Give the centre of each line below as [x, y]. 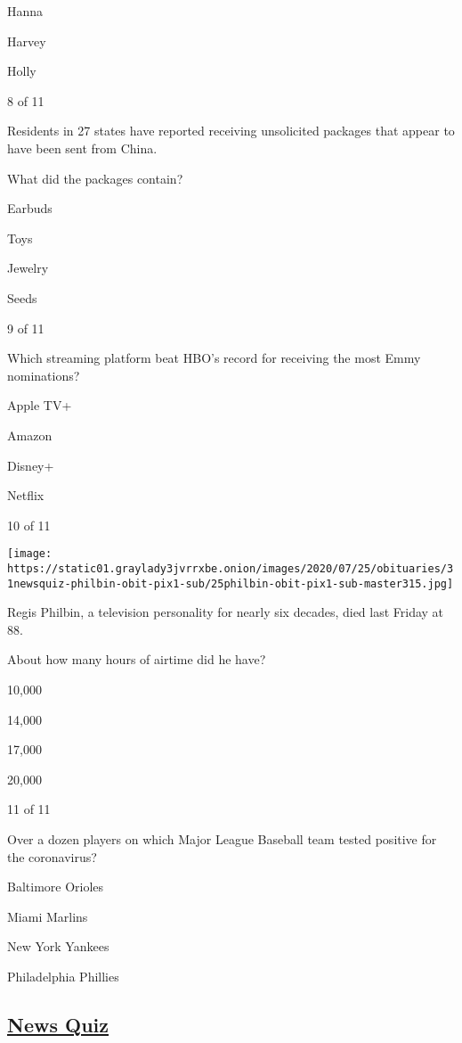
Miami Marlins [48, 916]
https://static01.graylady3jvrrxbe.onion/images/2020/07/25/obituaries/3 [231, 568]
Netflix [26, 495]
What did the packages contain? [95, 178]
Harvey [27, 41]
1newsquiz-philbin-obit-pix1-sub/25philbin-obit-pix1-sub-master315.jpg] [231, 583]
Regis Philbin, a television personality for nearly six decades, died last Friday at [226, 612]
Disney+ [31, 465]
